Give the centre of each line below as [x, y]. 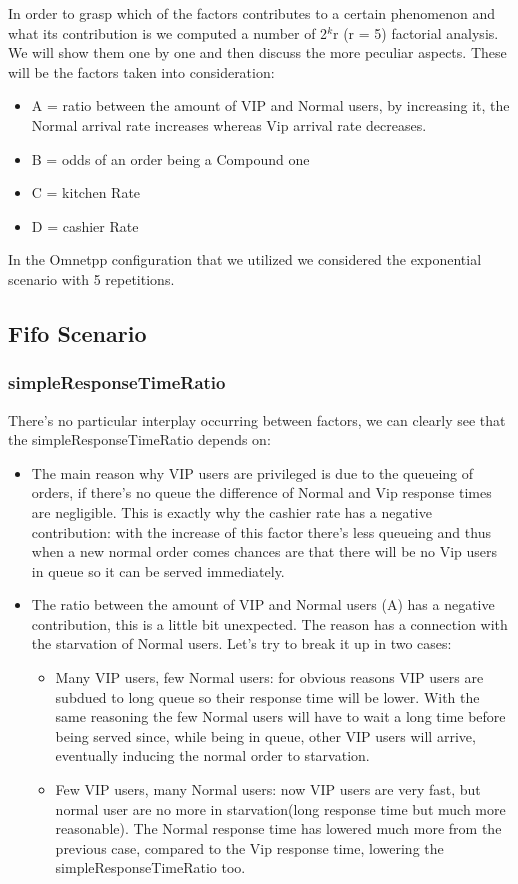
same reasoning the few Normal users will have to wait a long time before [280, 716]
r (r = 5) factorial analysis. [416, 32]
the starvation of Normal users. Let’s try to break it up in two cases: [241, 643]
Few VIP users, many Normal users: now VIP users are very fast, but [268, 789]
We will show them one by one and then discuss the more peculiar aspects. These [257, 52]
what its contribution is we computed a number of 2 [168, 32]
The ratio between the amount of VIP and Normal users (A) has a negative [263, 604]
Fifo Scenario [77, 332]
